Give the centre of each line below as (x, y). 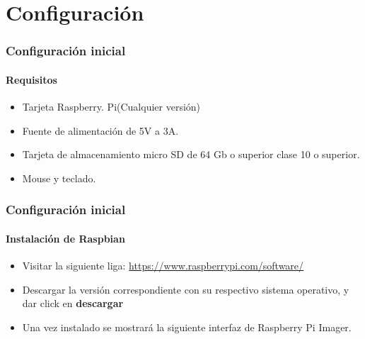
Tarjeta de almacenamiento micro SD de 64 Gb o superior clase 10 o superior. (191, 154)
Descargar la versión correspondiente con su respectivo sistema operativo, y (186, 289)
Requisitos (31, 79)
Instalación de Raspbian (65, 238)
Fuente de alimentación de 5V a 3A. (100, 130)
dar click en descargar (73, 303)
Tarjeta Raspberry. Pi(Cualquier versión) (111, 107)
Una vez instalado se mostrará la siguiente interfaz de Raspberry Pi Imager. (187, 327)
